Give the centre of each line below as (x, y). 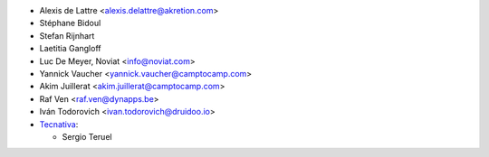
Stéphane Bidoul (70, 23)
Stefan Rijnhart (67, 35)
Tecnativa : (59, 124)
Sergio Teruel (87, 136)
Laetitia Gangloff (70, 49)
